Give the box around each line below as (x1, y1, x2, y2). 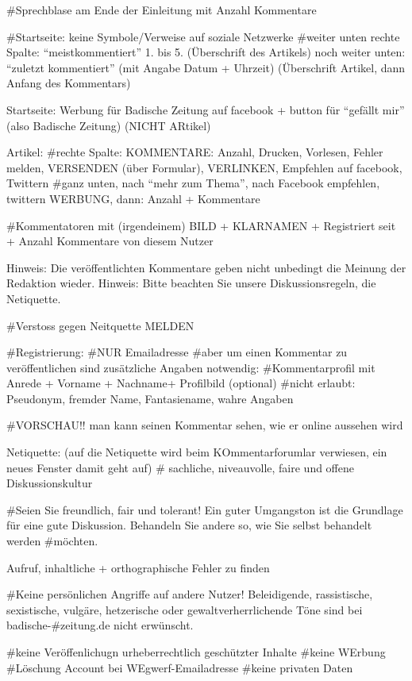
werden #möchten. (6, 533, 98, 549)
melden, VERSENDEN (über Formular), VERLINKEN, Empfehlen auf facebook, (6, 159, 402, 175)
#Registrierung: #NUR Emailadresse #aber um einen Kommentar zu (6, 344, 348, 360)
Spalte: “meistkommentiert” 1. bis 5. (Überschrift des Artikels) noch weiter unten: (6, 44, 406, 60)
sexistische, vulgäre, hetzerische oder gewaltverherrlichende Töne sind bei (6, 601, 363, 618)
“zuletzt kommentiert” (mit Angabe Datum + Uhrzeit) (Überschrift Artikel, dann (6, 59, 406, 75)
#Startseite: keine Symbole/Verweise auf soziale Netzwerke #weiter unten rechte (6, 28, 400, 44)
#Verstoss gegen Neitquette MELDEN (6, 317, 194, 333)
